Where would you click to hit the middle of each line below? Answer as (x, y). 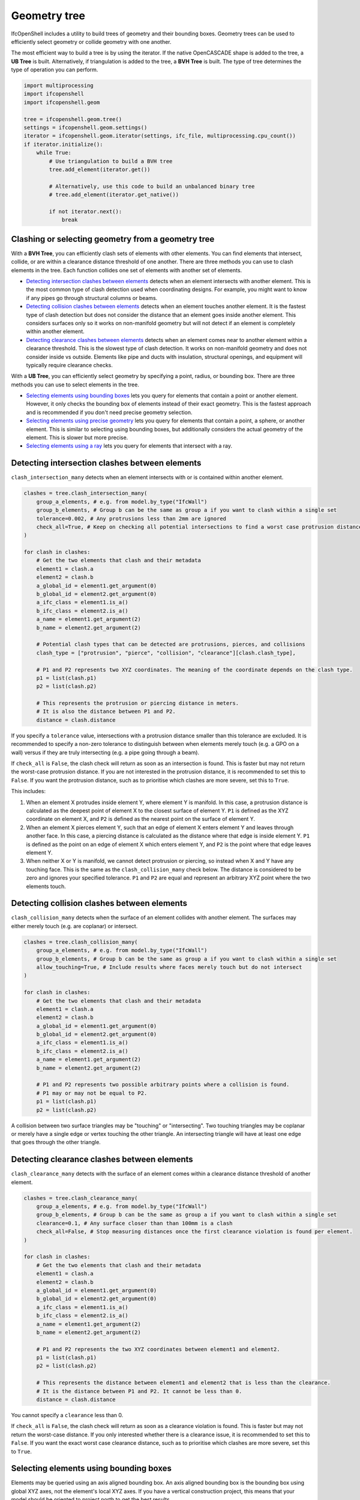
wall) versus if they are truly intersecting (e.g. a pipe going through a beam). (105, 752)
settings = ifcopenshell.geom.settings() (85, 128)
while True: (54, 153)
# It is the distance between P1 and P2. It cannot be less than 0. (139, 1391)
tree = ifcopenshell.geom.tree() (73, 119)
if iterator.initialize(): (63, 144)
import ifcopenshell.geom (62, 102)
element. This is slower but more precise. (77, 437)
